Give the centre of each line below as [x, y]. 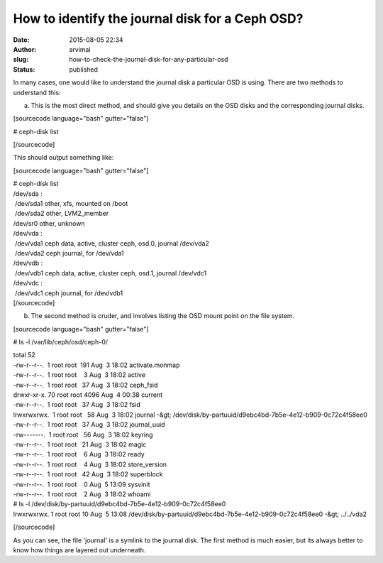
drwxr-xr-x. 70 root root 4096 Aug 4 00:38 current [88, 395]
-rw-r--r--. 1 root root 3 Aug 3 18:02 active [79, 375]
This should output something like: [63, 158]
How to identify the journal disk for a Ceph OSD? [158, 18]
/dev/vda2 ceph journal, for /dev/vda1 [69, 253]
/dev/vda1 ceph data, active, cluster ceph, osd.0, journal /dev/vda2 [112, 243]
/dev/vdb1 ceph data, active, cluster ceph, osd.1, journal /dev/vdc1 [111, 273]
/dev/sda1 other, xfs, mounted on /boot [71, 204]
